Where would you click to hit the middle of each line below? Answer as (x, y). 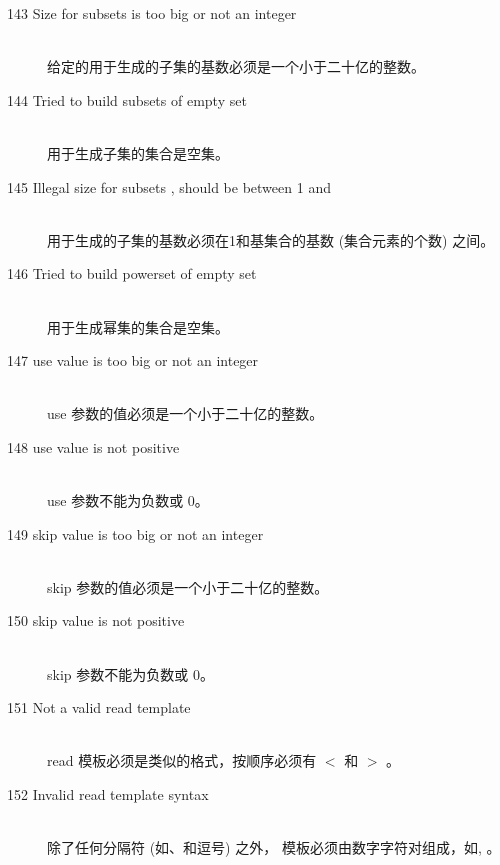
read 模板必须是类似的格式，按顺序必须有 (182, 760)
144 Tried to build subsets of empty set (127, 99)
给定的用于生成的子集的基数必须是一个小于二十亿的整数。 (236, 66)
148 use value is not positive (93, 446)
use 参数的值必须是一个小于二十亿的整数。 (185, 413)
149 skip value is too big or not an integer (135, 533)
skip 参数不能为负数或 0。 (130, 673)
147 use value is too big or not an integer (133, 360)
